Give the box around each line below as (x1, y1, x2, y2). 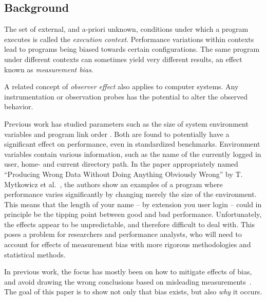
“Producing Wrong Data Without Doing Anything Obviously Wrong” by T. (4, 168, 243, 179)
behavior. (4, 101, 33, 112)
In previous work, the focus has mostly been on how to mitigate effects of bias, (4, 266, 252, 277)
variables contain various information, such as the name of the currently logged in (4, 148, 261, 159)
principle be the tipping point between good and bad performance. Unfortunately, (4, 209, 262, 219)
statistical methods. (4, 249, 66, 259)
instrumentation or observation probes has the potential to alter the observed (4, 91, 248, 102)
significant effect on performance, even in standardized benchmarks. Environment (4, 138, 260, 149)
